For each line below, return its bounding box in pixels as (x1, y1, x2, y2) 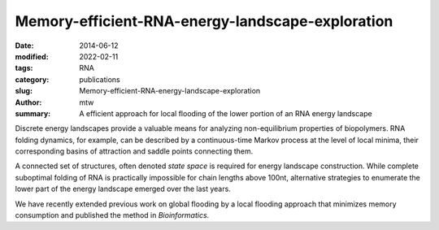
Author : (15, 98, 42, 107)
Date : (15, 41, 34, 50)
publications (79, 74, 121, 85)
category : (15, 74, 50, 85)
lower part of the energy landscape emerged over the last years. (15, 184, 231, 194)
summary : (15, 108, 51, 118)
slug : (15, 86, 33, 96)
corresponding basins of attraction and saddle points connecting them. (15, 146, 254, 156)
